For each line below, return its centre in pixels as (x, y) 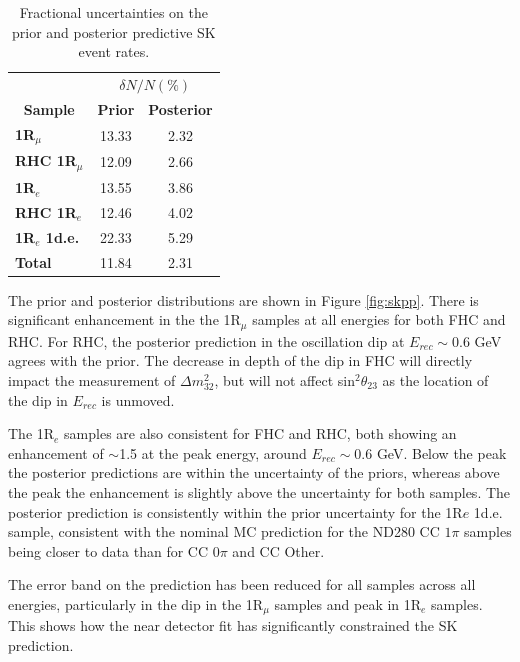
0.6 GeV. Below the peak (430, 452)
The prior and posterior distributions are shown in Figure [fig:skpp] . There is (243, 299)
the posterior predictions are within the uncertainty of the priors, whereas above (254, 472)
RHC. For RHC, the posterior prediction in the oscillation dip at (206, 340)
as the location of (435, 379)
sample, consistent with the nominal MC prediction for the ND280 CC (224, 531)
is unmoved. (138, 399)
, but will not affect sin (284, 379)
